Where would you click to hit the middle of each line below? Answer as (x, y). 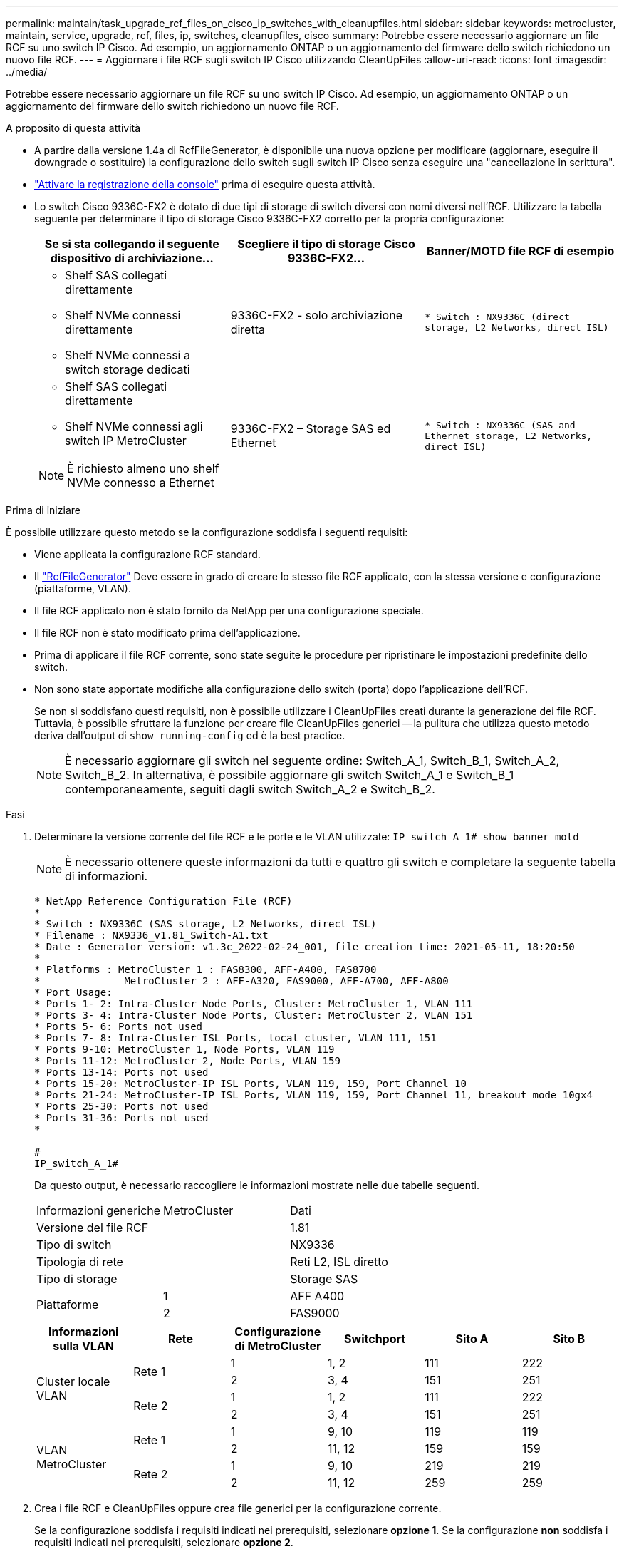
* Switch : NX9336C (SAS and (500, 425)
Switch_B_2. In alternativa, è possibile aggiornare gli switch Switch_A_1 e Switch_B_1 (290, 775)
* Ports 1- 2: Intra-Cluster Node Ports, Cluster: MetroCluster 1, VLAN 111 (254, 1004)
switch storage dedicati (128, 369)
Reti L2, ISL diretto (339, 1262)
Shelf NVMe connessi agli (134, 426)
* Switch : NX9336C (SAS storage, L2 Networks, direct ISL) (206, 924)
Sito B (569, 1339)
